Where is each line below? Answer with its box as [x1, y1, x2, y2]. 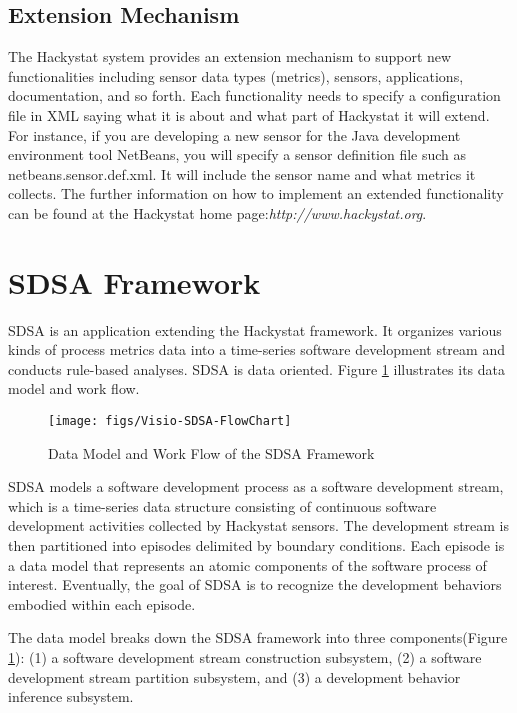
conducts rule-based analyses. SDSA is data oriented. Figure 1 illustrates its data [8, 358, 506, 379]
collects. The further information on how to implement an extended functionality [8, 183, 504, 204]
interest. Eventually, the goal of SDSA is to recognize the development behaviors [8, 574, 502, 595]
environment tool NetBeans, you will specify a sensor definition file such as [8, 144, 467, 165]
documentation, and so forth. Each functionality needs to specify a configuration [8, 85, 501, 106]
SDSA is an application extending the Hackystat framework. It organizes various [8, 319, 502, 340]
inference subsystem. [8, 686, 134, 707]
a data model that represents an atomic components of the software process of [8, 554, 487, 575]
